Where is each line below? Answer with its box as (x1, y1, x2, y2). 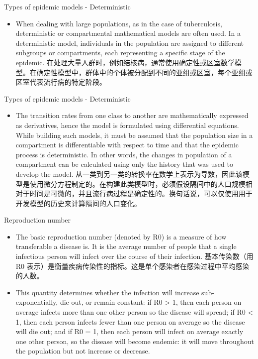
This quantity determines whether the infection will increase (15, 287, 199, 297)
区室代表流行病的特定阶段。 (15, 77, 106, 87)
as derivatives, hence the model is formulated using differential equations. (15, 120, 239, 130)
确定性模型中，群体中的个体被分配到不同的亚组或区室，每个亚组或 (36, 67, 253, 77)
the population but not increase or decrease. (15, 346, 150, 356)
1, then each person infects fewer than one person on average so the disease (15, 316, 245, 327)
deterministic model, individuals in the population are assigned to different (15, 37, 244, 48)
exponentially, (15, 297, 58, 307)
